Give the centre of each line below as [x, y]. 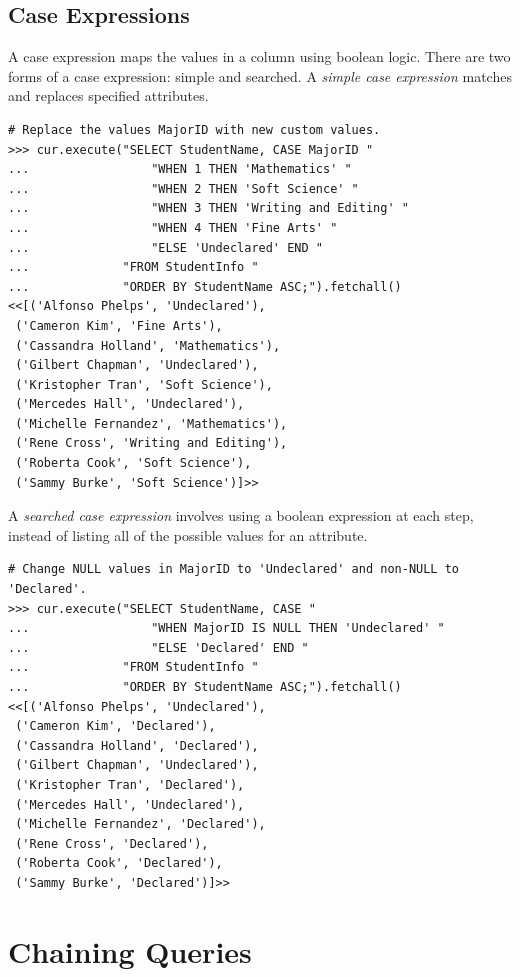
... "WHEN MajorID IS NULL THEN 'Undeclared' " [226, 628]
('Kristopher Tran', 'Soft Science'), [144, 384]
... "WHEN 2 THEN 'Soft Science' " [183, 188]
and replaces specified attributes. [108, 95]
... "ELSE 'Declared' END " [158, 647]
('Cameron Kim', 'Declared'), [115, 726]
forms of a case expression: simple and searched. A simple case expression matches [260, 75]
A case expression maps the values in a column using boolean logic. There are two [259, 56]
